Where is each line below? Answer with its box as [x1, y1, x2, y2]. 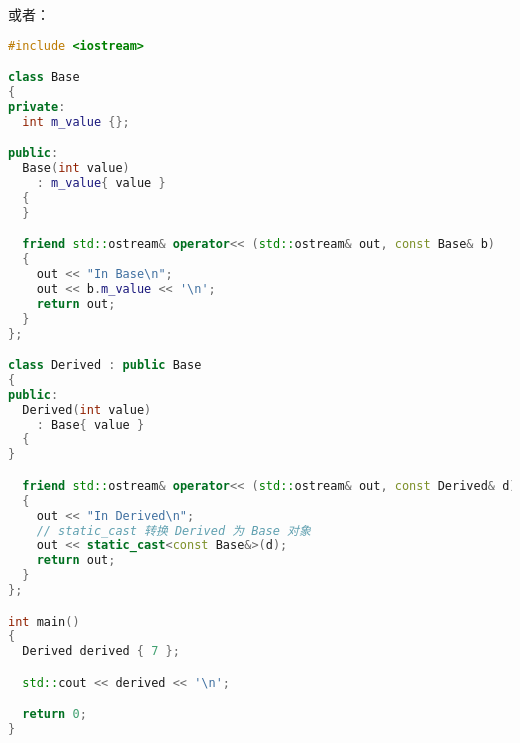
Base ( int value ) [22, 161, 130, 176]
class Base [8, 70, 80, 85]
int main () [8, 614, 80, 629]
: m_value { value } [36, 176, 166, 191]
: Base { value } [36, 417, 145, 432]
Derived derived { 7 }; [22, 644, 180, 659]
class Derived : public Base [8, 358, 202, 373]
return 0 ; [22, 707, 87, 722]
